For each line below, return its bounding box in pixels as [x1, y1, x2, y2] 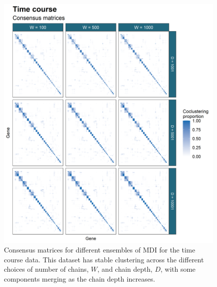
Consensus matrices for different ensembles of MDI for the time [4, 245, 195, 255]
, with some [160, 264, 196, 274]
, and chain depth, [97, 264, 153, 274]
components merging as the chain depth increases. [4, 273, 155, 284]
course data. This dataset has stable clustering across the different [4, 254, 204, 264]
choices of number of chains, [4, 264, 89, 274]
